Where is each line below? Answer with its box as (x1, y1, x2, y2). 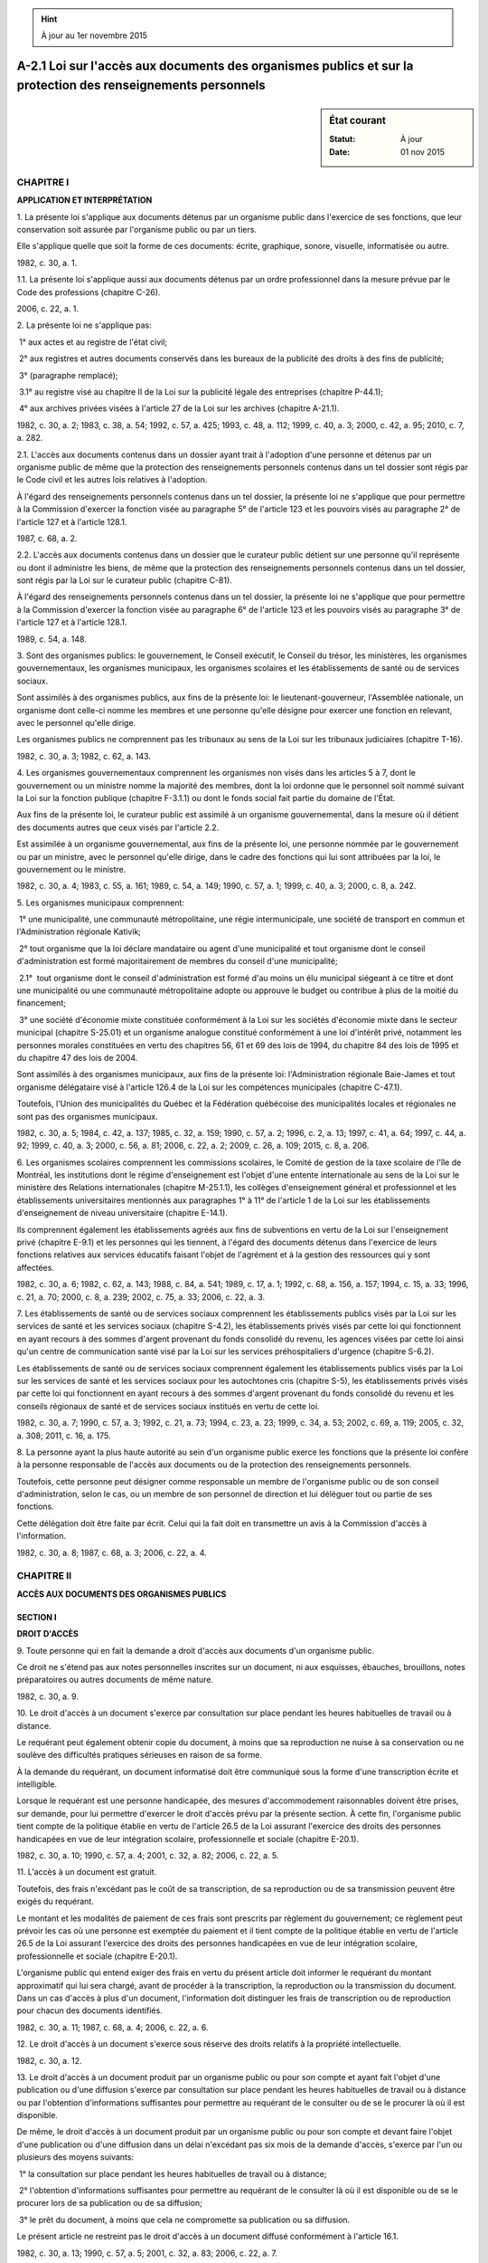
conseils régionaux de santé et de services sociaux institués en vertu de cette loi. (16, 1400, 320, 1411)
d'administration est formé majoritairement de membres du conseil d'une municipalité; (16, 956, 338, 967)
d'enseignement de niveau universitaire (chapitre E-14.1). (16, 1208, 228, 1218)
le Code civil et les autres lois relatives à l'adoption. (16, 474, 208, 485)
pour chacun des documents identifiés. (16, 2005, 163, 2016)
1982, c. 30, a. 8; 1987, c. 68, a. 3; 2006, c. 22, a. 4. (16, 1547, 207, 1558)
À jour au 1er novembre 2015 (41, 30, 148, 41)
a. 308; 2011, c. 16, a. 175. (16, 1430, 111, 1441)
